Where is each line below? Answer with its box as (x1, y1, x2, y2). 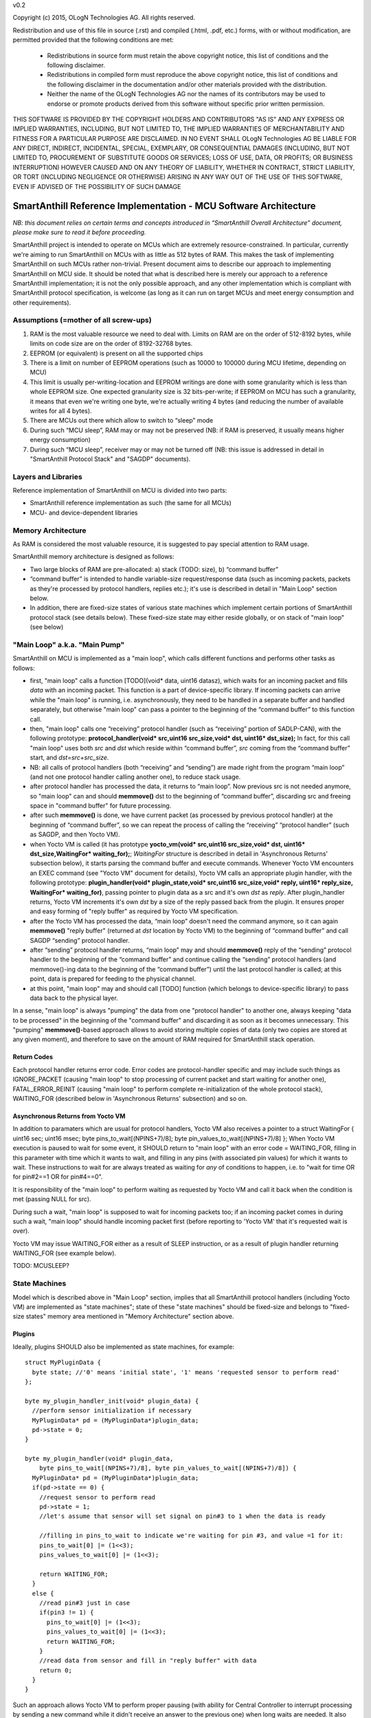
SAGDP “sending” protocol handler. (30, 936, 130, 944)
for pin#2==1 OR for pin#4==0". (12, 1172, 103, 1181)
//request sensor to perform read (38, 1493, 156, 1501)
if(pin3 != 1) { (38, 1609, 94, 1616)
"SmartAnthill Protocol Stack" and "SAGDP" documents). (30, 454, 191, 463)
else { (32, 1589, 54, 1597)
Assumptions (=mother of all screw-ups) (12, 315, 152, 325)
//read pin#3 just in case (38, 1598, 131, 1607)
